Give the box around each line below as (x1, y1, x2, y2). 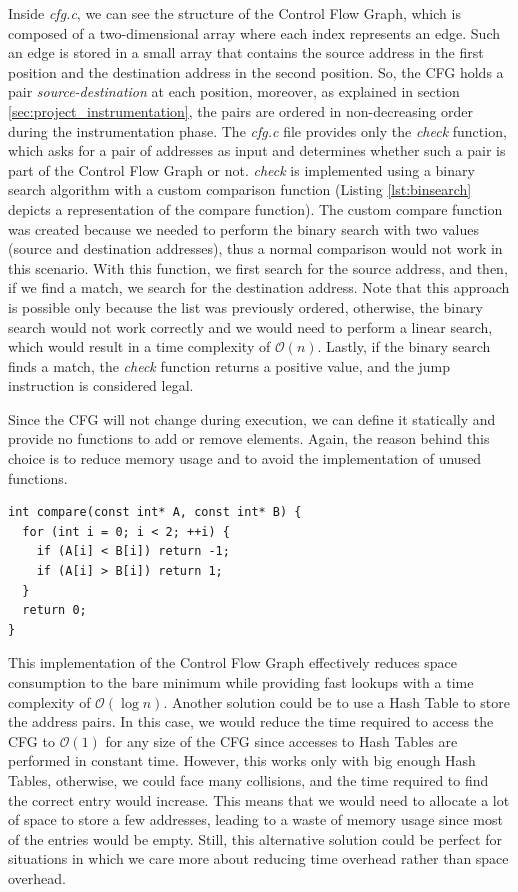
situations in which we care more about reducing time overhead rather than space (8, 848, 509, 869)
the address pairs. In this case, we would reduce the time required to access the (8, 711, 494, 732)
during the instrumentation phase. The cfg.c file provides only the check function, (8, 120, 507, 141)
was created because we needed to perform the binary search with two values (8, 218, 479, 239)
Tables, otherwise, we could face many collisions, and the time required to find (8, 769, 489, 790)
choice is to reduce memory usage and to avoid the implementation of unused (8, 448, 482, 469)
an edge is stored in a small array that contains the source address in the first (8, 42, 484, 63)
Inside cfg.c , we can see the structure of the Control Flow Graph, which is (8, 3, 461, 23)
